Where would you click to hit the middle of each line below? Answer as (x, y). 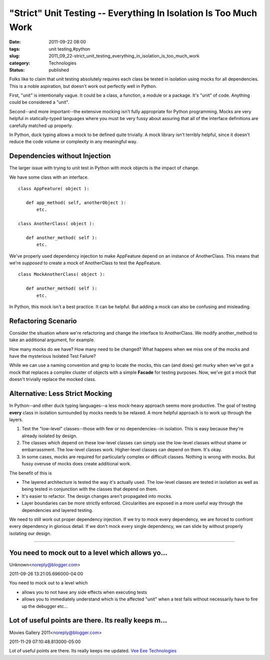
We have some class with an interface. (49, 177)
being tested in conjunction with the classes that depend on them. (90, 489)
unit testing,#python (69, 49)
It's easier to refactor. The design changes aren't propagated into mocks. (97, 496)
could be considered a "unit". (39, 102)
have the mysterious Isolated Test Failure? (52, 356)
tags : (15, 49)
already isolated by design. (49, 436)
